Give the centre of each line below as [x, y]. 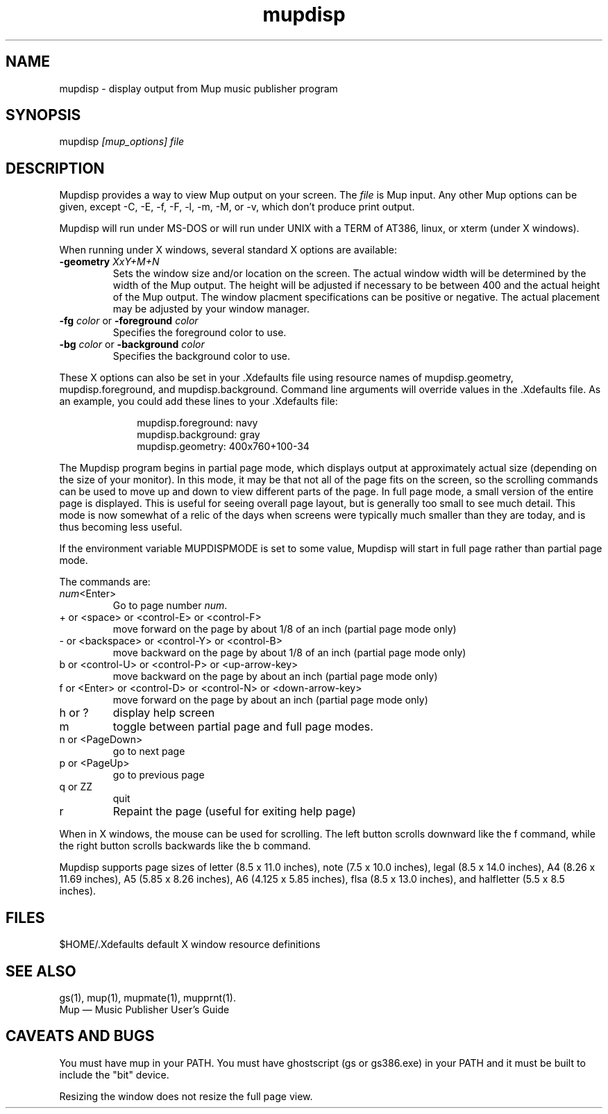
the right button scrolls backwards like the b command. [185, 846]
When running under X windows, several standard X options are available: [228, 250]
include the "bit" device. [114, 1074]
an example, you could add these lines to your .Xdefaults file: [199, 401]
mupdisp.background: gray [199, 435]
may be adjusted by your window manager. [211, 309]
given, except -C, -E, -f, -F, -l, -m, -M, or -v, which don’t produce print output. [237, 207]
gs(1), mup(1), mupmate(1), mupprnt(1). [147, 997]
